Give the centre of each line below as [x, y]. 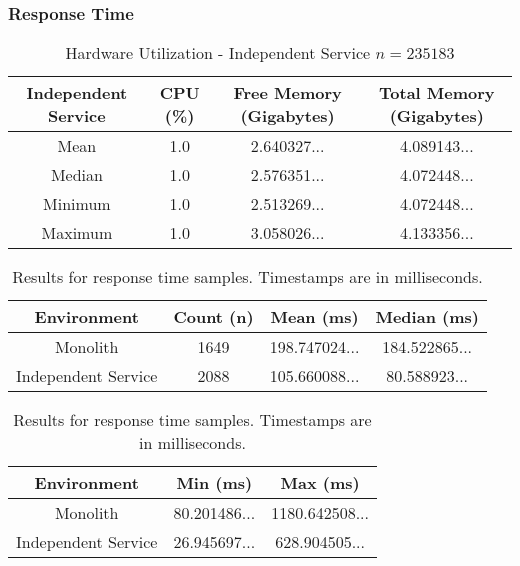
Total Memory [437, 93]
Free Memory [287, 93]
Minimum [77, 204]
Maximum [77, 233]
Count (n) [213, 317]
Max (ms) [320, 483]
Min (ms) [214, 483]
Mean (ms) [314, 317]
